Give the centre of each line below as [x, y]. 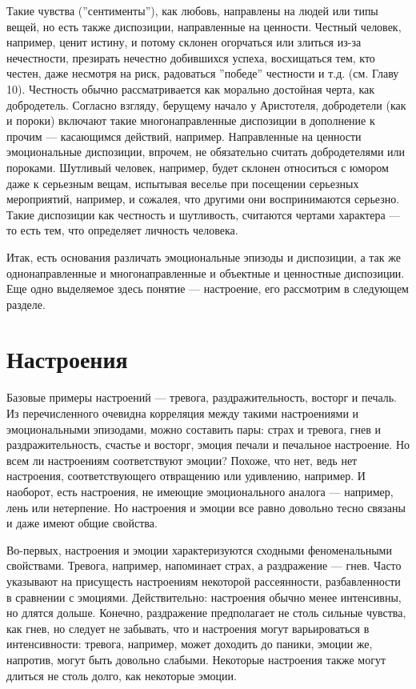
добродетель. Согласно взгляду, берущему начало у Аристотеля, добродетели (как [206, 104]
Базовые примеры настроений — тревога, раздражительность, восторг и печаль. [202, 397]
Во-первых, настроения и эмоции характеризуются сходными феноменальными [199, 549]
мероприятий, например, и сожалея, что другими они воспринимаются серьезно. [203, 199]
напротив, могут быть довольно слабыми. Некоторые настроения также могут [196, 659]
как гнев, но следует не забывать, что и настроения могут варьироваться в [188, 628]
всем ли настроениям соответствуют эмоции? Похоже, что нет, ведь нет [182, 460]
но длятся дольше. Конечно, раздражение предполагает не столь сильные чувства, [206, 613]
